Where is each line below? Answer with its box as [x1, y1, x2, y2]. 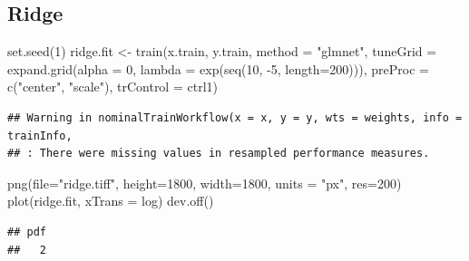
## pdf [7, 225, 46, 238]
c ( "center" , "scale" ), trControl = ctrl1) [7, 77, 218, 96]
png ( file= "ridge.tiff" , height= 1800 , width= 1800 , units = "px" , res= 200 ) [7, 173, 402, 192]
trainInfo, [7, 129, 73, 142]
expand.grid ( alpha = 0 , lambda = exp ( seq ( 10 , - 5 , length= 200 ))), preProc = [7, 59, 429, 78]
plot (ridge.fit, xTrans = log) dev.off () [7, 191, 214, 210]
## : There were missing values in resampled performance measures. [7, 147, 430, 160]
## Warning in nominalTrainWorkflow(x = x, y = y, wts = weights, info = [7, 111, 463, 124]
